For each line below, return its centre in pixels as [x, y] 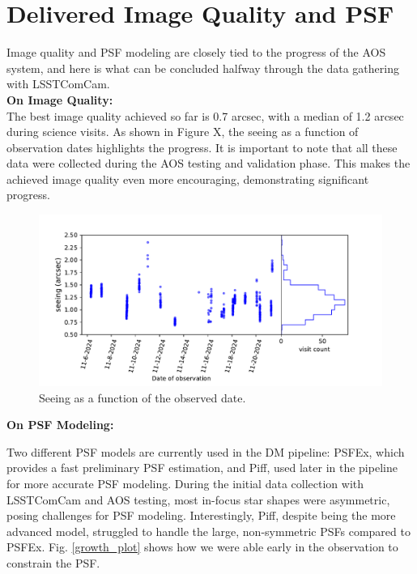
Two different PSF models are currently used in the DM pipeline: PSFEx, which [206, 451]
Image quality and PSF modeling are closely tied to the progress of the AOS [196, 52]
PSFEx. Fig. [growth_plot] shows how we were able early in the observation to [202, 547]
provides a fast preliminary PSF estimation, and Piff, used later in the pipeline [202, 468]
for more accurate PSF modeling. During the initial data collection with [185, 484]
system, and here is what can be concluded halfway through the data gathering [203, 68]
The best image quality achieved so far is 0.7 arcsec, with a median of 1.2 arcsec [205, 115]
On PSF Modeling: [60, 425]
